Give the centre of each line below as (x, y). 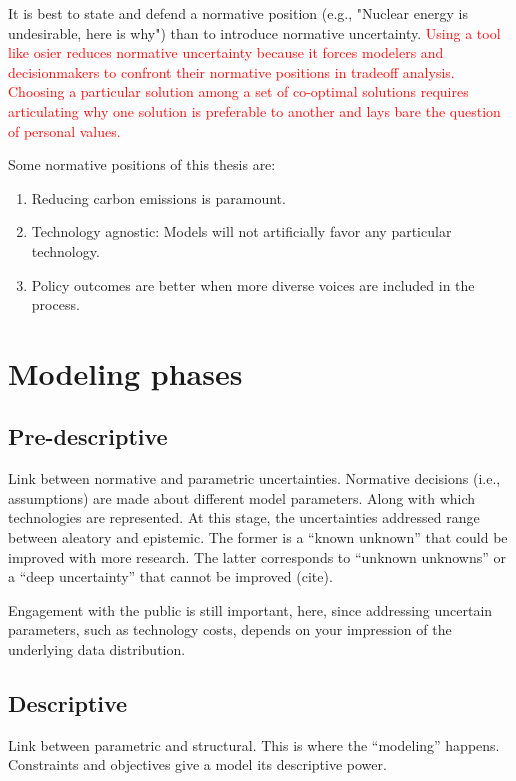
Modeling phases (125, 372)
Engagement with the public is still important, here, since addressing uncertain (250, 609)
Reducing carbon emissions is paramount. (158, 197)
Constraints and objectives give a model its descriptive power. (197, 764)
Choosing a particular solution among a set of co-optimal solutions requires (238, 91)
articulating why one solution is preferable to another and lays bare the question (254, 110)
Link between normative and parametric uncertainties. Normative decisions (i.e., (254, 478)
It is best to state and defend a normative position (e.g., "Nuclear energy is (238, 13)
